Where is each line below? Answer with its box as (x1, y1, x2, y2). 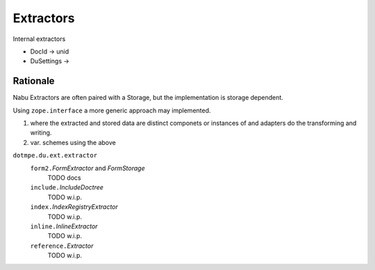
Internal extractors (12, 35, 66, 43)
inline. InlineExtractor (30, 222, 98, 230)
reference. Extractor (30, 242, 94, 250)
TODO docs (47, 174, 81, 182)
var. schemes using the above (30, 138, 116, 146)
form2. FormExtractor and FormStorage (30, 164, 145, 172)
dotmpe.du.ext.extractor (12, 151, 97, 160)
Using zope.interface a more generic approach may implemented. (12, 106, 211, 115)
